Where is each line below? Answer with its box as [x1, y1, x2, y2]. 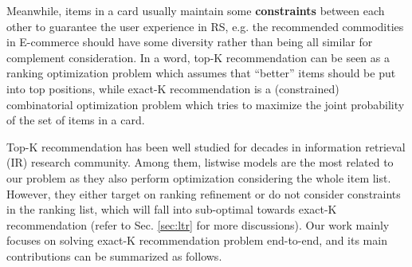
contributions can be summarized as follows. [6, 247, 222, 264]
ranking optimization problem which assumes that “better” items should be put [6, 65, 396, 81]
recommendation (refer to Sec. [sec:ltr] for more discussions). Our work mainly [6, 216, 390, 233]
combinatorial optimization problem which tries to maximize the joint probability [6, 96, 405, 112]
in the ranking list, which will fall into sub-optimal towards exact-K [6, 201, 337, 218]
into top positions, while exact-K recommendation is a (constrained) [6, 80, 339, 96]
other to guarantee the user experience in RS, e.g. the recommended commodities [6, 18, 404, 34]
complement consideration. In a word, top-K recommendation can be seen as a [6, 49, 390, 65]
